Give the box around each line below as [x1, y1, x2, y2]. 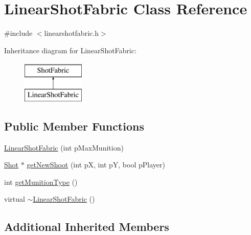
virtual [4, 194, 25, 204]
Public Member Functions [4, 118, 144, 134]
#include [4, 28, 33, 38]
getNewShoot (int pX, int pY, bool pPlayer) [27, 159, 165, 170]
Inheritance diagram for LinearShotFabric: [4, 45, 136, 55]
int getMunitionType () [4, 176, 78, 187]
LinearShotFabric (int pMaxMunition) [4, 142, 124, 153]
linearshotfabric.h [44, 28, 99, 38]
